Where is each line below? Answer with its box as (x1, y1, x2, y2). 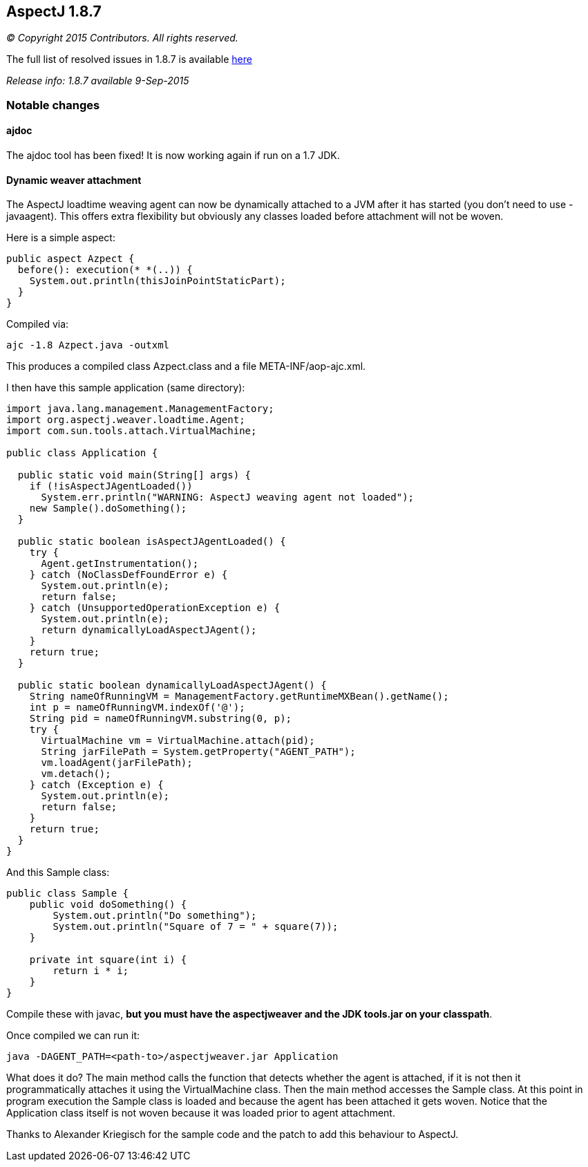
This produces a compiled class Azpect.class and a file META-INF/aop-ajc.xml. (6, 360, 366, 373)
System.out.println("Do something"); (53, 910, 257, 922)
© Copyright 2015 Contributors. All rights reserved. (6, 32, 238, 44)
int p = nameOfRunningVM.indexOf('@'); (29, 702, 245, 713)
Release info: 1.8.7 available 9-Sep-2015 (6, 75, 189, 87)
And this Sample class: (6, 866, 110, 879)
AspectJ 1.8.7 (6, 3, 102, 20)
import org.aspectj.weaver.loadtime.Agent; (6, 414, 245, 426)
